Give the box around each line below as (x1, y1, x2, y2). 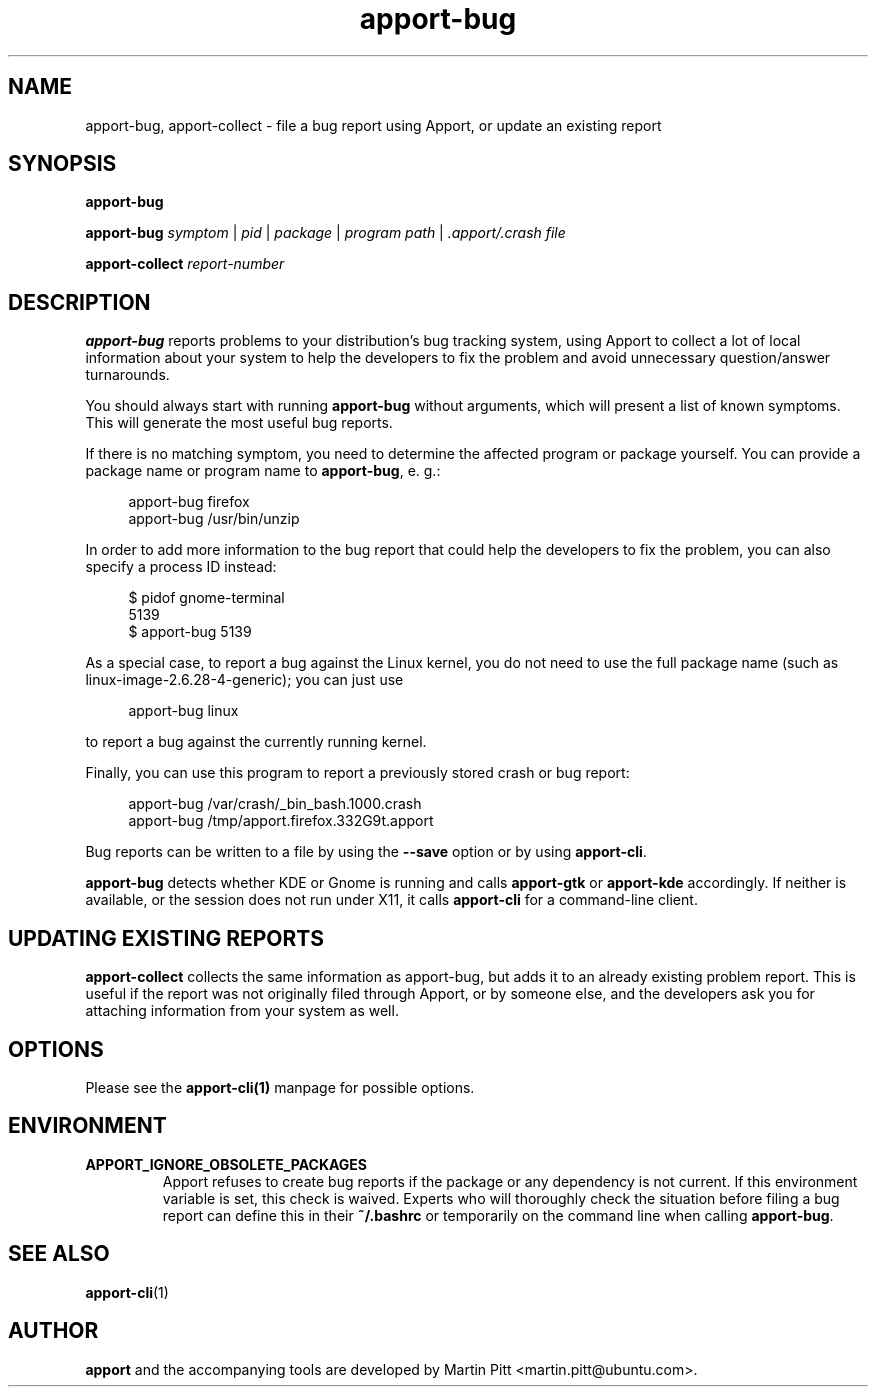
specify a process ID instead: (85, 558, 277, 576)
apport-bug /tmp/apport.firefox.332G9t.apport (128, 812, 434, 830)
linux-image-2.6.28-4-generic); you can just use (85, 671, 404, 689)
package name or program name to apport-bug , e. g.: (85, 462, 441, 480)
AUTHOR (8, 1318, 99, 1344)
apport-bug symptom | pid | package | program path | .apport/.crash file (85, 224, 566, 242)
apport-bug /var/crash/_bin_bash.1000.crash (128, 795, 422, 813)
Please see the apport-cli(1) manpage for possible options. (85, 1078, 475, 1096)
